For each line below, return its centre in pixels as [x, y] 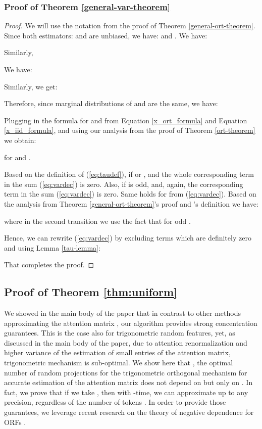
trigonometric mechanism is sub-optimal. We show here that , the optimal [119, 363]
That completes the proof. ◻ [49, 265]
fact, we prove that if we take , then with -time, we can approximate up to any [126, 392]
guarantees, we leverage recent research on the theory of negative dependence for [129, 412]
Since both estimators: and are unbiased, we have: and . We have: [106, 35]
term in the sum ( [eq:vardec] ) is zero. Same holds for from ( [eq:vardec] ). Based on [130, 194]
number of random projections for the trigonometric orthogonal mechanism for [126, 372]
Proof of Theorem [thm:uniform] [91, 292]
